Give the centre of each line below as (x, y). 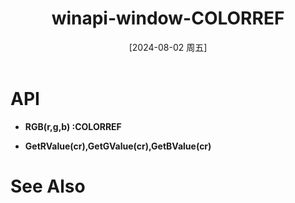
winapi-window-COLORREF (168, 18)
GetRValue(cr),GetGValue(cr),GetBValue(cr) (118, 146)
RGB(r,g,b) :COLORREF (73, 126)
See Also (48, 186)
